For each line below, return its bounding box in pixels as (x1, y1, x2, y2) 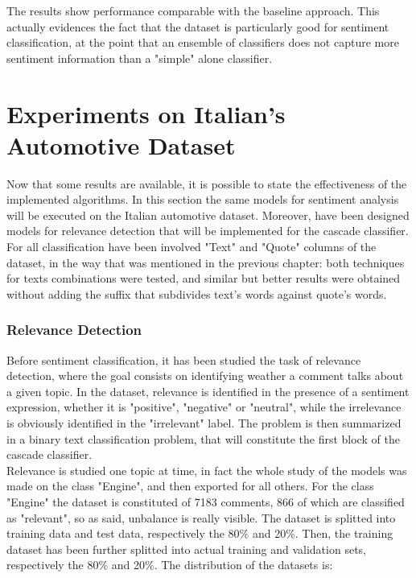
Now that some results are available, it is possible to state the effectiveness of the (6, 175, 407, 192)
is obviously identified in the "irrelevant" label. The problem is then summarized (6, 415, 402, 431)
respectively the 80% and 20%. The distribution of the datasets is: (6, 556, 333, 573)
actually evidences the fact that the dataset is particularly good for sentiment (6, 18, 389, 35)
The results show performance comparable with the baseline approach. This (6, 2, 380, 19)
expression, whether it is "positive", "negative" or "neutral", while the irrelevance (6, 398, 402, 415)
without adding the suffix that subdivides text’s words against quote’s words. (6, 285, 387, 302)
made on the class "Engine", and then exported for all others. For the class (6, 477, 374, 494)
